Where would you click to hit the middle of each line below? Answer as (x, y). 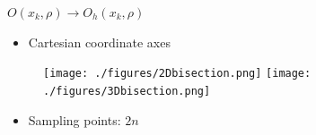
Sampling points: (75, 119)
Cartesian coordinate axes (99, 42)
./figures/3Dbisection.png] (127, 91)
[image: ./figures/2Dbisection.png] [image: (177, 74)
